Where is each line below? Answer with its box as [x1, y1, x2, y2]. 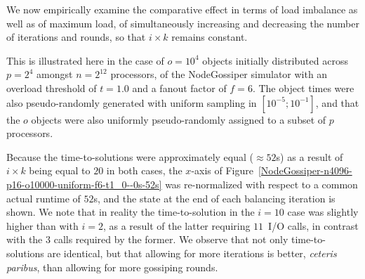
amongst [36, 67, 73, 82]
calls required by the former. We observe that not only [53, 232, 288, 247]
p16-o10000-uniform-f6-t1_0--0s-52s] [6, 176, 162, 191]
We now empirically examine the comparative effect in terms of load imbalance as [6, 2, 358, 16]
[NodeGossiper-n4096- [258, 163, 352, 178]
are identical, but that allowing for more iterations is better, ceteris [47, 245, 337, 260]
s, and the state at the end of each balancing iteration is [93, 190, 336, 205]
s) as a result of [276, 149, 343, 164]
